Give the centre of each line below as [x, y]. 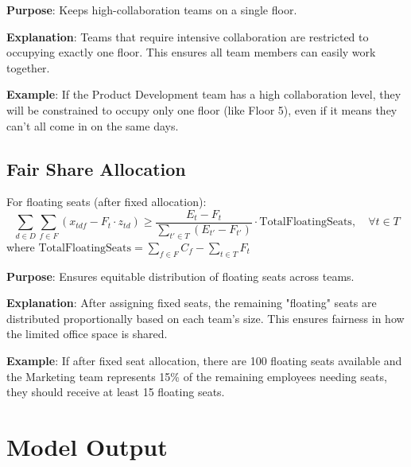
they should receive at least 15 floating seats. [116, 392]
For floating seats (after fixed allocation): [107, 202]
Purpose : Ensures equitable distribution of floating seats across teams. [180, 276]
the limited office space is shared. [87, 334]
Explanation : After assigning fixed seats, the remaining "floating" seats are [192, 303]
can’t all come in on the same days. [93, 125]
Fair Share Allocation [96, 168]
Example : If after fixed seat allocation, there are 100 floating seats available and [204, 360]
